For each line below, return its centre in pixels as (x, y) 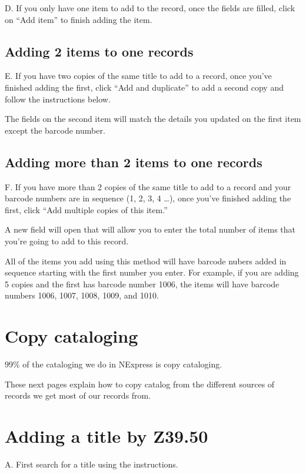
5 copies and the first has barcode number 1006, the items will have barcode (142, 284)
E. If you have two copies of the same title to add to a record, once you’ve (138, 76)
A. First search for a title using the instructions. (92, 464)
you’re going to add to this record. (67, 241)
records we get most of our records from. (78, 395)
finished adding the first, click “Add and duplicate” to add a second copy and (144, 87)
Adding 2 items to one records (99, 51)
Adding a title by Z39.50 (107, 436)
